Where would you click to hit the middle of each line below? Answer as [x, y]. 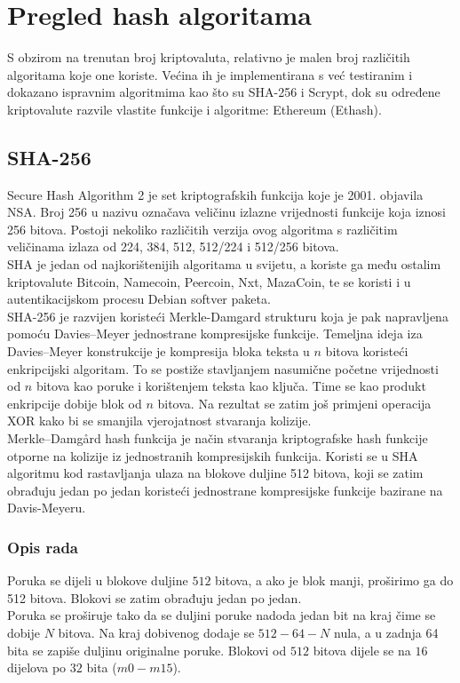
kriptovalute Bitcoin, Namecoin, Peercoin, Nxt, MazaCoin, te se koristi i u [209, 281]
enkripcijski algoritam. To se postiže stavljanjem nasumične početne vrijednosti [223, 368]
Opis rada [43, 547]
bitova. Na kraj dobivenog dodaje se [156, 632]
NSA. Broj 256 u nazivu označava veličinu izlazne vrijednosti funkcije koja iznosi [226, 212]
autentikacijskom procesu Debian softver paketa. [139, 299]
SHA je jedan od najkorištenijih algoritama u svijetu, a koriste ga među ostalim [224, 264]
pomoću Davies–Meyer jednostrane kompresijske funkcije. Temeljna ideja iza [215, 334]
